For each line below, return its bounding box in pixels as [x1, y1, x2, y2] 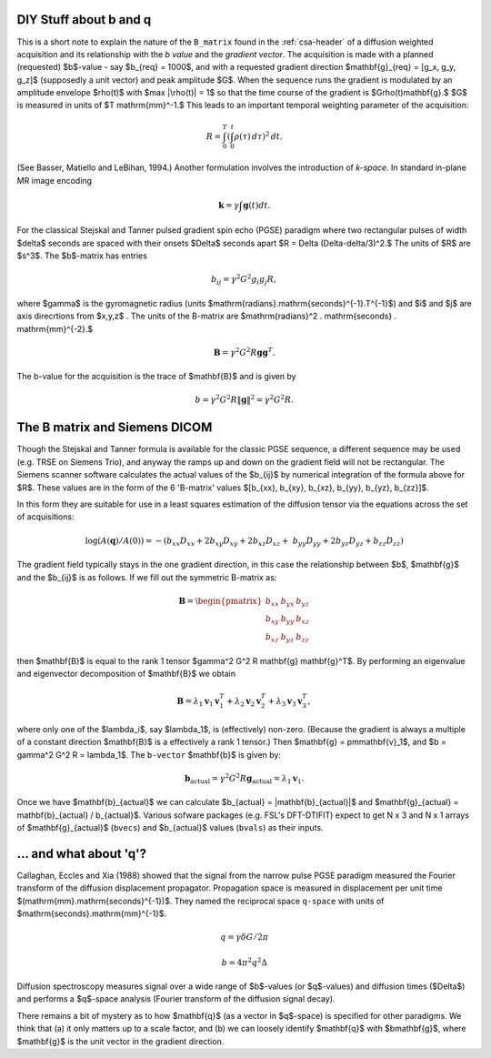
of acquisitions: [16, 511, 75, 522]
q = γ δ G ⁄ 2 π [219, 932, 269, 942]
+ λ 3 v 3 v [267, 696, 303, 709]
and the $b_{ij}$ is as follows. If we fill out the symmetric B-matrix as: [16, 571, 277, 582]
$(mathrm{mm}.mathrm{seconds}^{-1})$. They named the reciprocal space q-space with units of [16, 895, 385, 906]
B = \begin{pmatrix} [178, 596, 263, 606]
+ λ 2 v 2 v [225, 696, 262, 709]
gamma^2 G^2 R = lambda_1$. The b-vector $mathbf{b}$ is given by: [16, 749, 282, 760]
